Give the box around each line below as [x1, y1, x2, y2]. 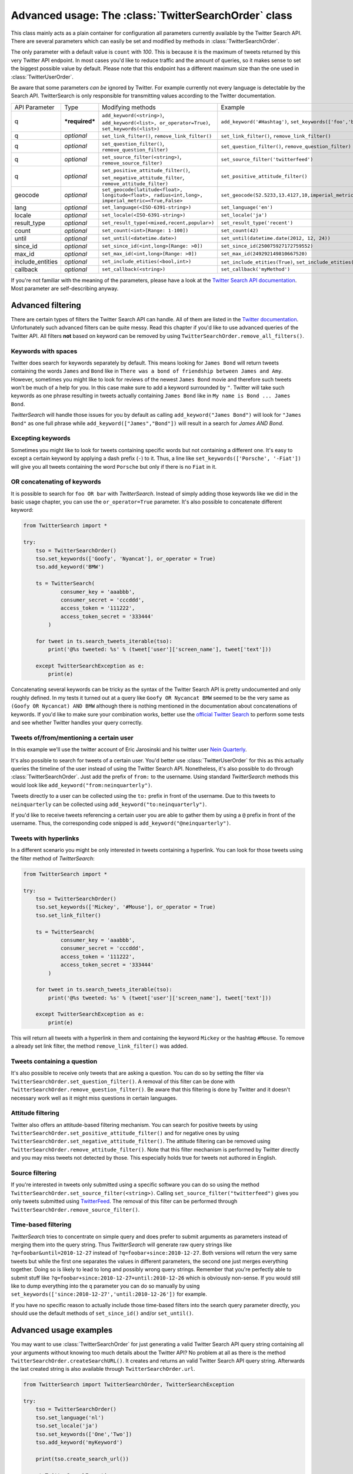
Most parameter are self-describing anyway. [11, 285, 119, 292]
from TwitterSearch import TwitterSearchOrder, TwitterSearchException [23, 1381, 235, 1388]
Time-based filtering [11, 1220, 72, 1229]
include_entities [14, 257, 58, 265]
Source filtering [11, 1169, 57, 1177]
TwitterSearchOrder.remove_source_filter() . [11, 1206, 140, 1213]
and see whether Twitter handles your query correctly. [11, 719, 143, 726]
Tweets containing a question [11, 1057, 98, 1065]
